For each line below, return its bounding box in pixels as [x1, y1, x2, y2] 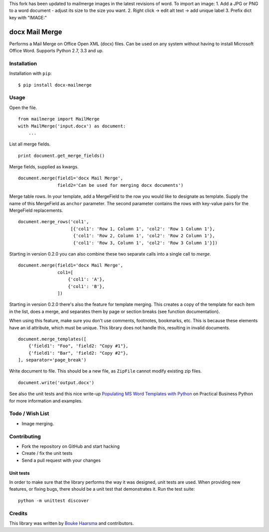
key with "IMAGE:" [9, 14, 47, 20]
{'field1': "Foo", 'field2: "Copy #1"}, [28, 343, 129, 349]
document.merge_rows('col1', [18, 219, 89, 225]
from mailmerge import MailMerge [18, 116, 100, 122]
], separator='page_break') [18, 357, 87, 363]
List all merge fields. [9, 141, 51, 147]
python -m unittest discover [18, 498, 89, 503]
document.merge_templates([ [18, 336, 87, 342]
